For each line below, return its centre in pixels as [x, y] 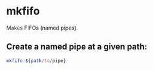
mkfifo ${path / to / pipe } [36, 61]
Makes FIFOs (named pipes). [42, 28]
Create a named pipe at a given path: [77, 47]
